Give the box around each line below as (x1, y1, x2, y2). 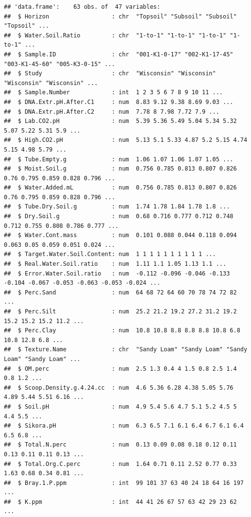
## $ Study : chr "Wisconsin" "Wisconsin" (4, 70, 216, 77)
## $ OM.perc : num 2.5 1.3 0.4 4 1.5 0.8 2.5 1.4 (4, 365, 237, 372)
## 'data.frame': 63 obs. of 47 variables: (4, 3, 161, 10)
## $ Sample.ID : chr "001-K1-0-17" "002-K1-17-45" (4, 51, 234, 58)
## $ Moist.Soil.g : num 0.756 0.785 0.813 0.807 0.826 (4, 165, 237, 172)
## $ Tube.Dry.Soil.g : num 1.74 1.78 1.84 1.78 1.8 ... (4, 203, 230, 210)
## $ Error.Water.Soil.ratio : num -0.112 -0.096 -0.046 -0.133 (4, 270, 230, 277)
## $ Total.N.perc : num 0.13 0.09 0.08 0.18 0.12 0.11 (4, 441, 237, 448)
